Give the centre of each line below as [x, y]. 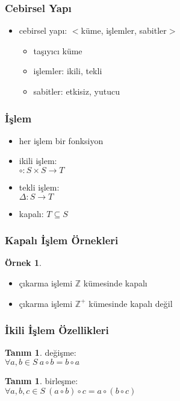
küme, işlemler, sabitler [124, 30]
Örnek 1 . [23, 263]
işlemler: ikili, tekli [68, 71]
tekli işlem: [39, 187]
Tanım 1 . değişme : [41, 352]
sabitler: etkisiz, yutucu [76, 91]
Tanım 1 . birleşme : [42, 380]
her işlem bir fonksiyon [61, 140]
